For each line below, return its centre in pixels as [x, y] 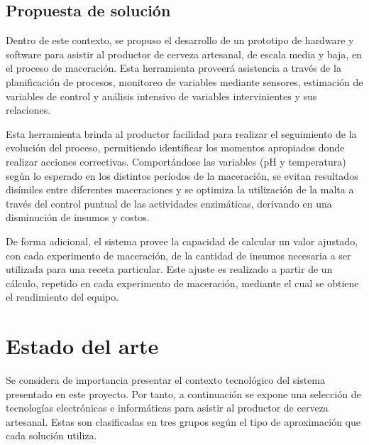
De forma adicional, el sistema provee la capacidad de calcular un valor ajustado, [182, 241]
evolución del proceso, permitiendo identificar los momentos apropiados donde [175, 148]
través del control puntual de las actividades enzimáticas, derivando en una [169, 203]
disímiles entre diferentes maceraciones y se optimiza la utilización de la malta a [180, 189]
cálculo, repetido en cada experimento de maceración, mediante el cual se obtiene [182, 283]
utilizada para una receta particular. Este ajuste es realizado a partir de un [169, 269]
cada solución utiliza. [51, 435]
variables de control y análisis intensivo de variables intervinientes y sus [161, 96]
